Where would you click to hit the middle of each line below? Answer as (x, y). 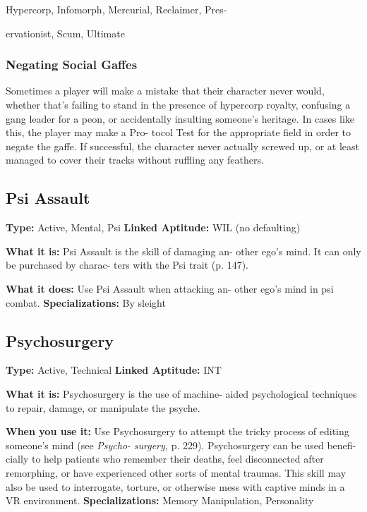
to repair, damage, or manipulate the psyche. (103, 407)
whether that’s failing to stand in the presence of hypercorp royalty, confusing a (178, 104)
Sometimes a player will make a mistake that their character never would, (165, 91)
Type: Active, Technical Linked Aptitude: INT (114, 370)
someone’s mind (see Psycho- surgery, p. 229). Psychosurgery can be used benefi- (181, 445)
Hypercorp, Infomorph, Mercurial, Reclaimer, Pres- (116, 9)
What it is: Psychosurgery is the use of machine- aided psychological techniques (181, 393)
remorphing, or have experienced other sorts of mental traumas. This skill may (176, 472)
